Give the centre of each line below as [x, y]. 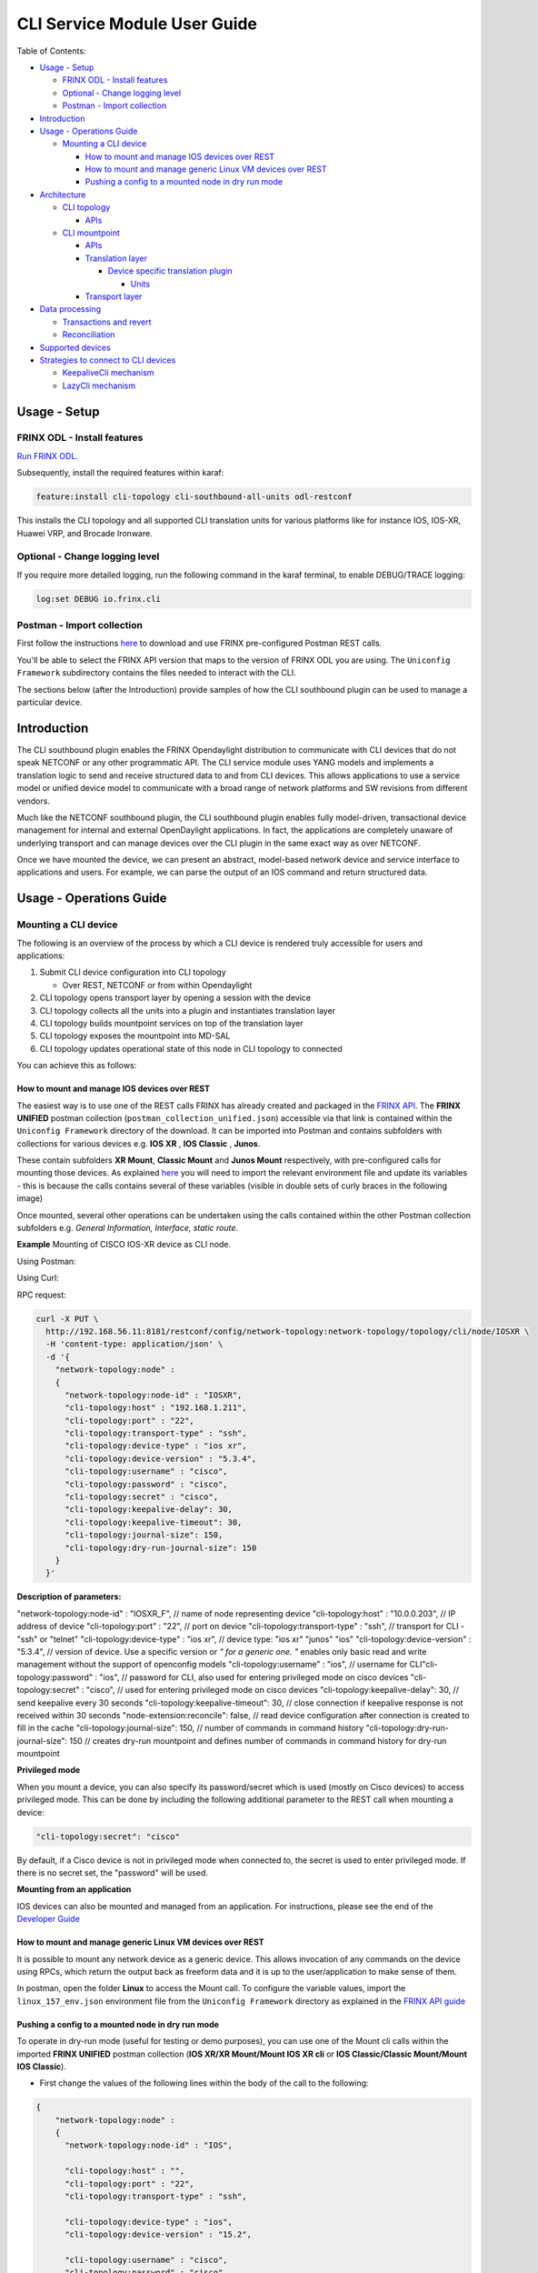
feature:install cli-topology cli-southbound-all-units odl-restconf [194, 497]
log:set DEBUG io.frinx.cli [98, 599]
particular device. [50, 702]
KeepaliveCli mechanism [108, 373]
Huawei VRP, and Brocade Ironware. [85, 533]
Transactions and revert [107, 322]
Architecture [63, 195]
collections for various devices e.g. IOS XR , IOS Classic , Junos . [139, 1143]
